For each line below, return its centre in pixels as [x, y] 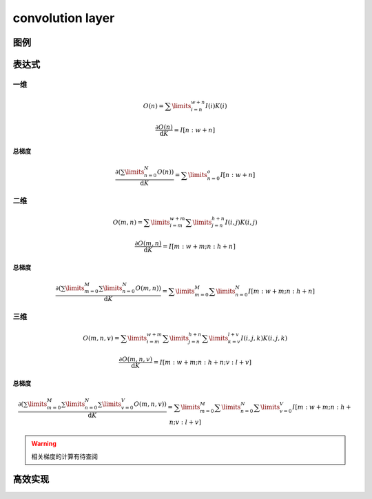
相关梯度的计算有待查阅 [64, 456]
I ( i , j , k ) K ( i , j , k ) [264, 338]
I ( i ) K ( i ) [216, 106]
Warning [44, 444]
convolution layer [64, 18]
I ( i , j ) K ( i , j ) [241, 222]
